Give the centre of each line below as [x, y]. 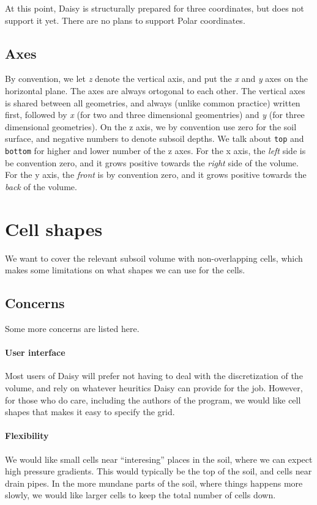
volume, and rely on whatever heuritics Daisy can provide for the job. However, [154, 387]
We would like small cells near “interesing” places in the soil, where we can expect [159, 459]
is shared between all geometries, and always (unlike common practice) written [153, 102]
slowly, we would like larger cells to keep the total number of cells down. [140, 495]
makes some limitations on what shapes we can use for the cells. [125, 270]
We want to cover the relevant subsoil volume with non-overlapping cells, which [154, 258]
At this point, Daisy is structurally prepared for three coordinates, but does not [155, 8]
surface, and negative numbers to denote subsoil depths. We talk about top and [155, 138]
